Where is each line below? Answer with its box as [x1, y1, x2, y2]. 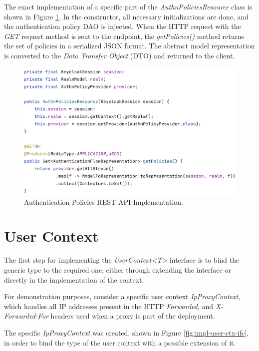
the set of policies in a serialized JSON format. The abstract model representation [4, 40, 255, 51]
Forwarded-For [4, 311, 48, 321]
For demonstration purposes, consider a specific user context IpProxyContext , [4, 291, 241, 302]
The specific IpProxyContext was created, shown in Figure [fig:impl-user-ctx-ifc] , [4, 327, 249, 338]
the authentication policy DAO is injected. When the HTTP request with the [4, 21, 241, 31]
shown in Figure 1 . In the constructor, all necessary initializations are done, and [4, 11, 249, 21]
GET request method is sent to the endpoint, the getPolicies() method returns [4, 30, 245, 41]
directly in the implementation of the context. [4, 274, 144, 285]
